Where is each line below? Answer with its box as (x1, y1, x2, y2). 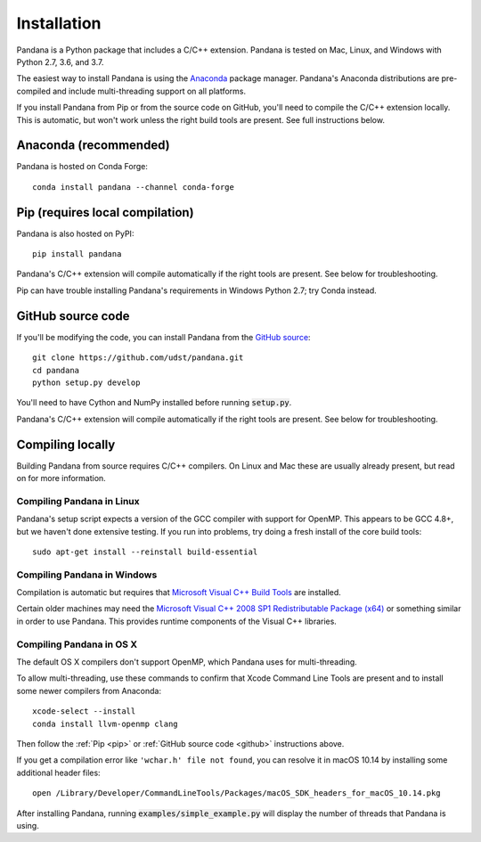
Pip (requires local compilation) (16, 205, 195, 220)
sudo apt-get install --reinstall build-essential (32, 546, 258, 557)
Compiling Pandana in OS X (16, 638, 138, 650)
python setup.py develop (32, 377, 141, 388)
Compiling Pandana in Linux (16, 495, 140, 507)
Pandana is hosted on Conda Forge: (16, 161, 149, 172)
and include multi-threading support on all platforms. (52, 86, 247, 96)
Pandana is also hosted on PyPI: (16, 228, 135, 239)
